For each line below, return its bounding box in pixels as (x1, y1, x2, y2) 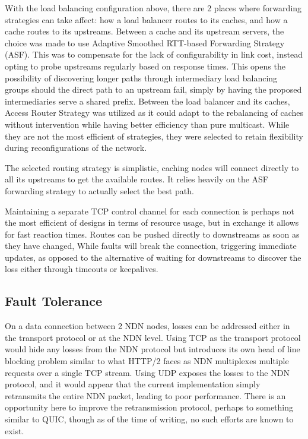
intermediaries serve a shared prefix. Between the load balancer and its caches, (5, 94, 290, 107)
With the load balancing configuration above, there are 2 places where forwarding (5, 2, 302, 14)
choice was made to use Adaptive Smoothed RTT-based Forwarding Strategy (5, 36, 285, 49)
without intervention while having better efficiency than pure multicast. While (5, 118, 290, 130)
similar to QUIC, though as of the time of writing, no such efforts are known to (5, 413, 294, 425)
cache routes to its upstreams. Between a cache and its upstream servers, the (5, 25, 284, 37)
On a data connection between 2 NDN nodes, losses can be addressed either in (5, 320, 290, 332)
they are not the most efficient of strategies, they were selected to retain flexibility (5, 130, 303, 142)
